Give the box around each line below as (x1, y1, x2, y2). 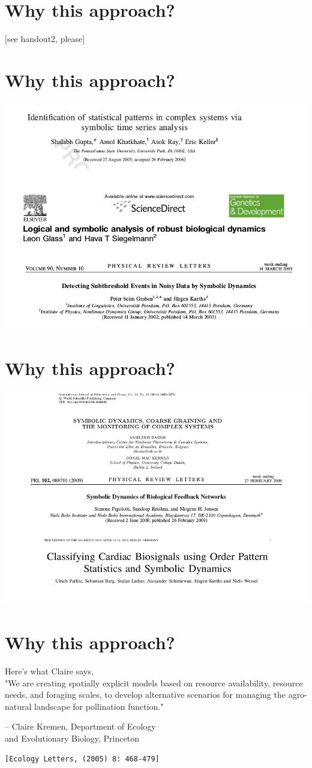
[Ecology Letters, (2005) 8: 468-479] (5, 754, 160, 763)
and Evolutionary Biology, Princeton (5, 732, 139, 744)
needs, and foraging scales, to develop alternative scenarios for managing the (5, 688, 286, 701)
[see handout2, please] (5, 32, 85, 45)
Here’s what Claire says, (5, 665, 94, 677)
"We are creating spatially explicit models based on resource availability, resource (5, 676, 303, 689)
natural (5, 700, 32, 712)
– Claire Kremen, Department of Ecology (5, 720, 156, 733)
